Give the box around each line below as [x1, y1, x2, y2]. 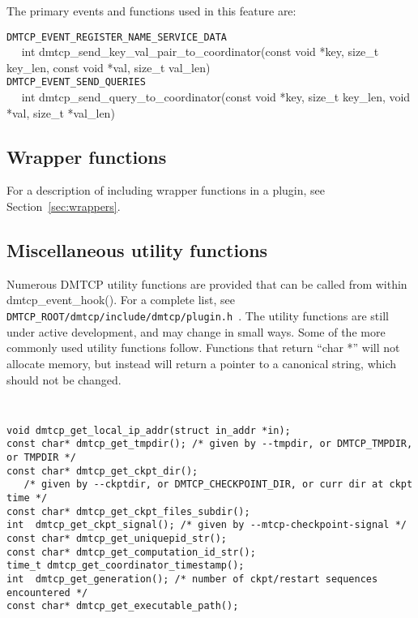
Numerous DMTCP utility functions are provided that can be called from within [6, 275, 407, 292]
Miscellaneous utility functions [6, 238, 268, 263]
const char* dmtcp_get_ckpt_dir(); [6, 465, 198, 477]
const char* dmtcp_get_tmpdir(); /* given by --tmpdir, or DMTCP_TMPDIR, [6, 438, 413, 450]
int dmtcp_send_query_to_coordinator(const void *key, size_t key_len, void [21, 88, 411, 105]
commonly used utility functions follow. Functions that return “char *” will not [6, 339, 400, 356]
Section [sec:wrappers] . [6, 198, 121, 215]
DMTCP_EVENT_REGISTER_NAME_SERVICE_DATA [6, 31, 228, 43]
